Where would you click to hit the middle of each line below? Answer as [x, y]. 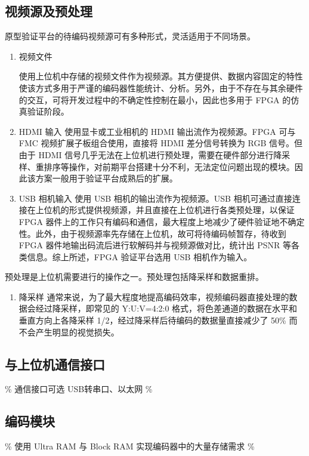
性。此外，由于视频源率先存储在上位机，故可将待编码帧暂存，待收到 [152, 233]
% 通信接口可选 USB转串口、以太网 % [79, 389]
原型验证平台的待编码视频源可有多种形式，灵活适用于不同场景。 [130, 36]
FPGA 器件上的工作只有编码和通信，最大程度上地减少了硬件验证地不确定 [162, 221]
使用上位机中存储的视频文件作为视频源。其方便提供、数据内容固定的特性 [161, 76]
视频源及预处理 [49, 11]
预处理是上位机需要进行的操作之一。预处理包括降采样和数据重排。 [134, 277]
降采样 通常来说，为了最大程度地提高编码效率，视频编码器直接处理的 [154, 296]
